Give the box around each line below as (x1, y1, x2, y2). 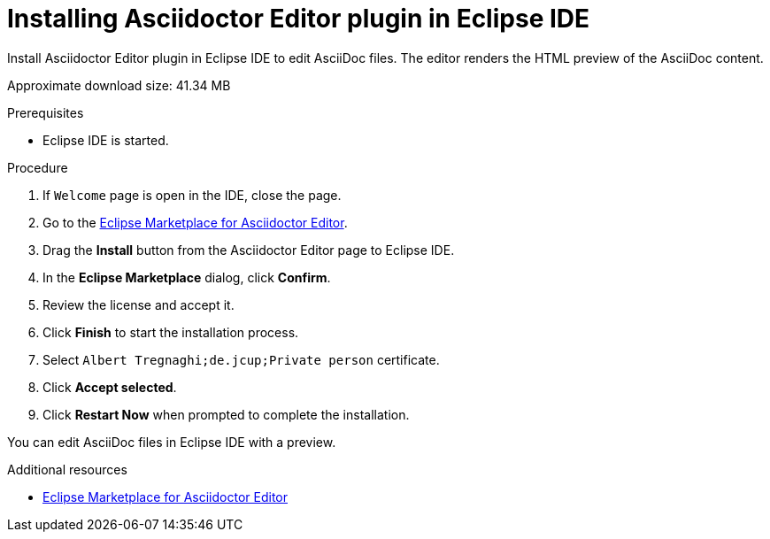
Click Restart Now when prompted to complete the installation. (42, 406, 410, 422)
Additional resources (7, 461, 127, 477)
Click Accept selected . (42, 379, 177, 395)
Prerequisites (7, 104, 84, 120)
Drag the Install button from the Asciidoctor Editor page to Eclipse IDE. (42, 242, 455, 258)
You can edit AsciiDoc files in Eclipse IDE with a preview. (7, 434, 336, 450)
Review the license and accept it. (42, 296, 235, 312)
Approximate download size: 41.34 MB (7, 77, 231, 93)
